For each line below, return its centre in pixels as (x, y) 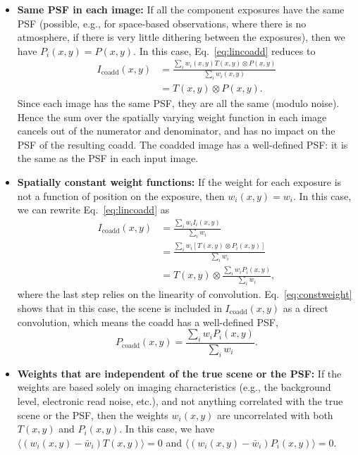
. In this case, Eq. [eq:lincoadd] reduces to (224, 50)
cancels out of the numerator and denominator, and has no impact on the (176, 131)
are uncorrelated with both (275, 415)
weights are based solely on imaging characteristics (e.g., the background (174, 387)
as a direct (305, 308)
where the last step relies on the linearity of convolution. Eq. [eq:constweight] (185, 294)
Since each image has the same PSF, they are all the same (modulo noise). (178, 102)
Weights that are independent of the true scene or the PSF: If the (179, 373)
